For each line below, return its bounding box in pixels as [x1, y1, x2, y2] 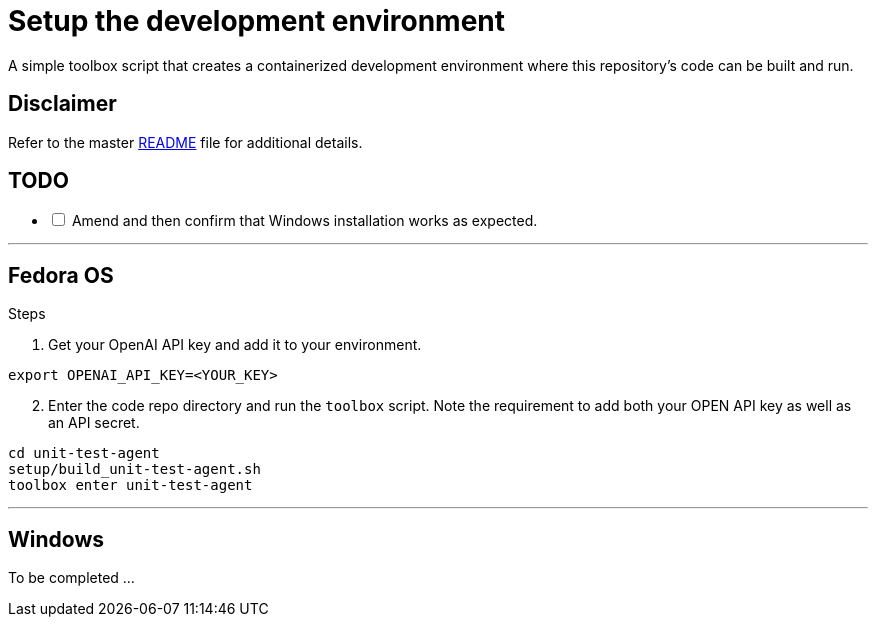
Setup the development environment [8, 4, 506, 38]
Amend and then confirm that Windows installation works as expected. [71, 212, 538, 230]
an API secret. [48, 414, 140, 432]
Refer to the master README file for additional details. [8, 133, 363, 151]
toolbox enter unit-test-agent [8, 477, 253, 494]
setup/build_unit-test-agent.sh [8, 461, 261, 478]
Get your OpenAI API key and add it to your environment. [48, 336, 422, 354]
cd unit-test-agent [8, 445, 160, 462]
